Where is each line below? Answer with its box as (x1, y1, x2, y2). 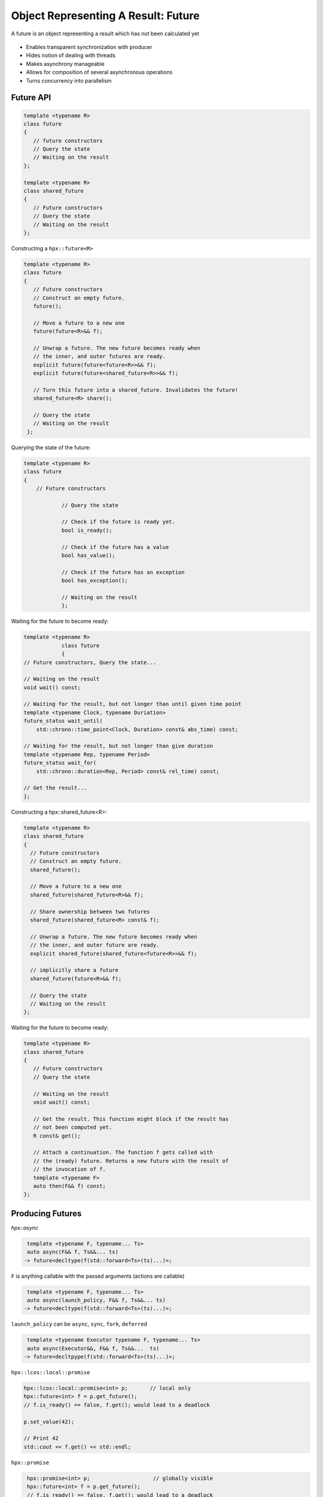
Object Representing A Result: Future (11, 9, 200, 22)
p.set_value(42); (23, 1418, 75, 1425)
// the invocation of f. (33, 1166, 106, 1173)
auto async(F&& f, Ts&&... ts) (27, 1248, 119, 1256)
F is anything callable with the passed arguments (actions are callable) (11, 1272, 185, 1280)
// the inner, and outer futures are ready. (33, 353, 166, 360)
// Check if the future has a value (61, 544, 169, 550)
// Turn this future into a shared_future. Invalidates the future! (33, 386, 239, 393)
